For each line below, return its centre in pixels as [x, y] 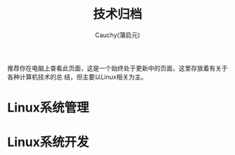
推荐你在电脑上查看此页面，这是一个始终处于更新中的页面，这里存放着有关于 [117, 68]
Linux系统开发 [48, 142]
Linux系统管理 [48, 108]
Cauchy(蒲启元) [117, 35]
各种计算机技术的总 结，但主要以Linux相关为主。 [77, 77]
